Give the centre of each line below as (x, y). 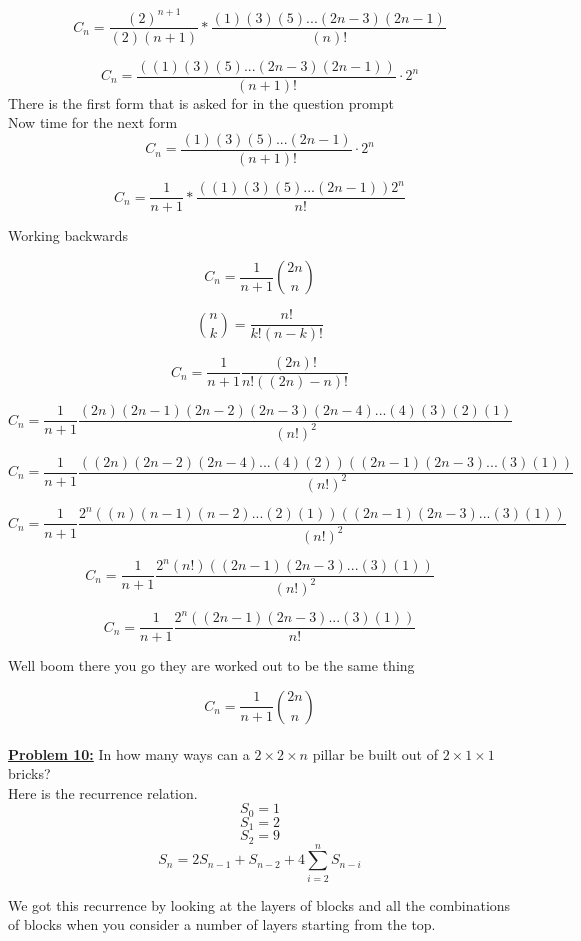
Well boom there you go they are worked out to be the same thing (211, 665)
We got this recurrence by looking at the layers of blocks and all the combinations (259, 904)
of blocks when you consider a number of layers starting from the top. (222, 924)
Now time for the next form (93, 122)
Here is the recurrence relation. (103, 792)
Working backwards (68, 235)
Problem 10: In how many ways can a (129, 753)
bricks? (29, 773)
